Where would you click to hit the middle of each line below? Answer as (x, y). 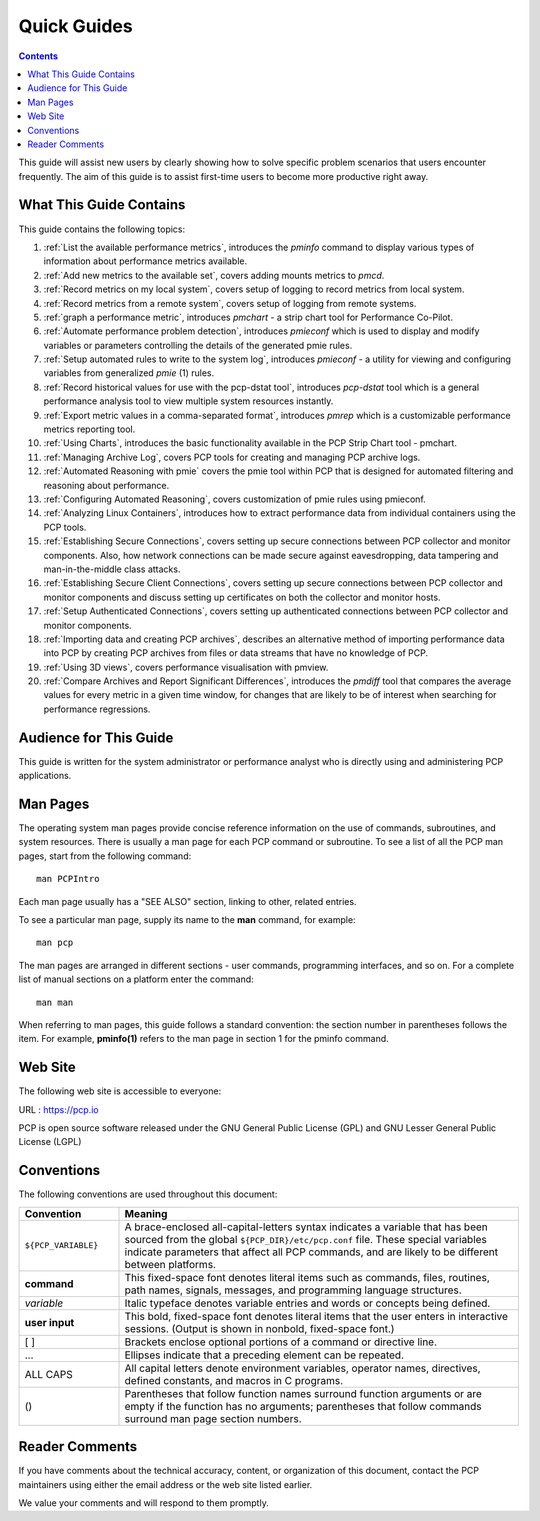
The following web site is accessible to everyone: (120, 1091)
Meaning (146, 1213)
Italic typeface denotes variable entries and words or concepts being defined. (307, 1303)
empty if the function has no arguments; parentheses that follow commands (303, 1406)
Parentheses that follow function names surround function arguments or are (303, 1393)
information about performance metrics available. (145, 261)
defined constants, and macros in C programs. (234, 1380)
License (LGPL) (50, 1142)
